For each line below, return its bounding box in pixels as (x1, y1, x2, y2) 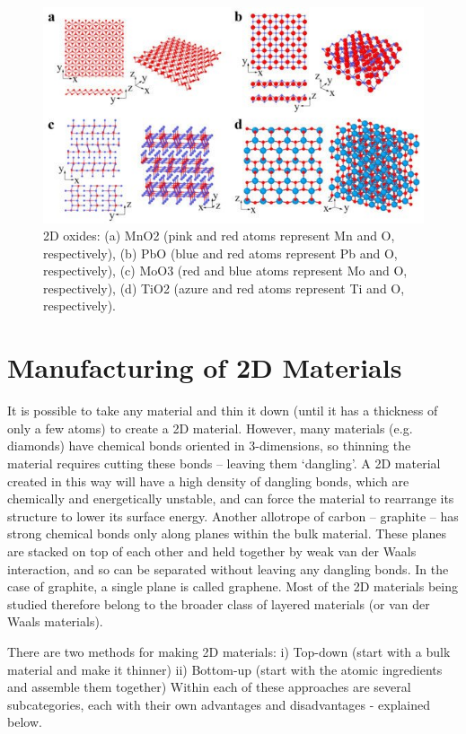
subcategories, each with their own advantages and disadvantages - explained (7, 695, 431, 713)
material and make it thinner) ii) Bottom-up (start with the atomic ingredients (7, 660, 443, 678)
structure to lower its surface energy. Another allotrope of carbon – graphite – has (7, 506, 459, 525)
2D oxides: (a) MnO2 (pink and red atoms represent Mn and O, (43, 226, 395, 245)
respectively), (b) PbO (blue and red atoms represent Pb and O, (43, 243, 398, 262)
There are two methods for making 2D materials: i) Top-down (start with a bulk (7, 642, 451, 660)
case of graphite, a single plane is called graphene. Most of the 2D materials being (7, 577, 458, 596)
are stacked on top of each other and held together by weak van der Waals (7, 541, 417, 560)
